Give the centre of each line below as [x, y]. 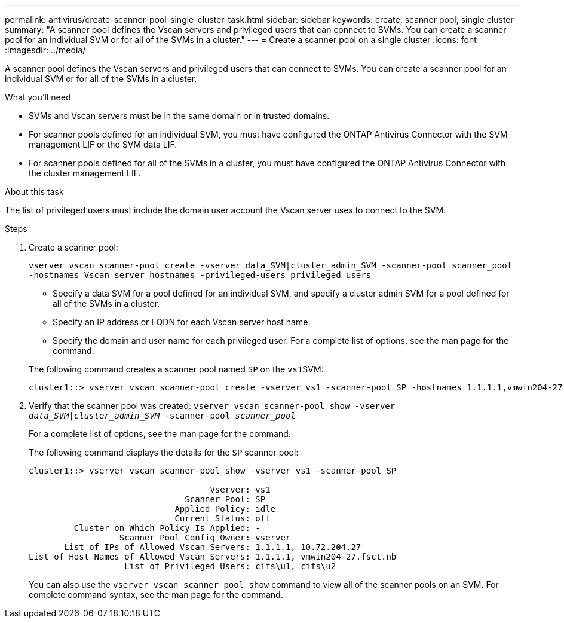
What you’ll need [38, 97]
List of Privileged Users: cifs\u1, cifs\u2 [230, 566]
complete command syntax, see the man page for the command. [156, 595]
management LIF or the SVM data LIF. [103, 144]
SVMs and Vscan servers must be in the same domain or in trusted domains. [179, 116]
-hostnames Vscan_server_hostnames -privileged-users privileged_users [200, 275]
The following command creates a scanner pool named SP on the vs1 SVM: [176, 369]
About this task [34, 192]
